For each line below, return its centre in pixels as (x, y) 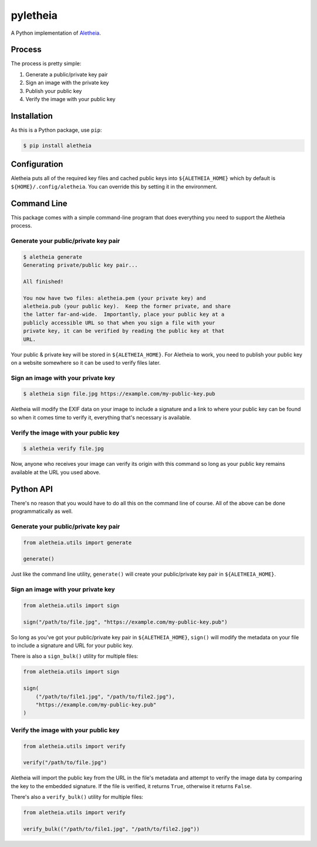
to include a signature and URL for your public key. (72, 646)
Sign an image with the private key (67, 83)
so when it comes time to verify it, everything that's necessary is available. (101, 417)
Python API (32, 489)
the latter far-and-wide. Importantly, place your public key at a (124, 314)
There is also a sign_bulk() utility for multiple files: (75, 656)
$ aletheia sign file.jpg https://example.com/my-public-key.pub (119, 394)
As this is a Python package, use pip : (56, 130)
